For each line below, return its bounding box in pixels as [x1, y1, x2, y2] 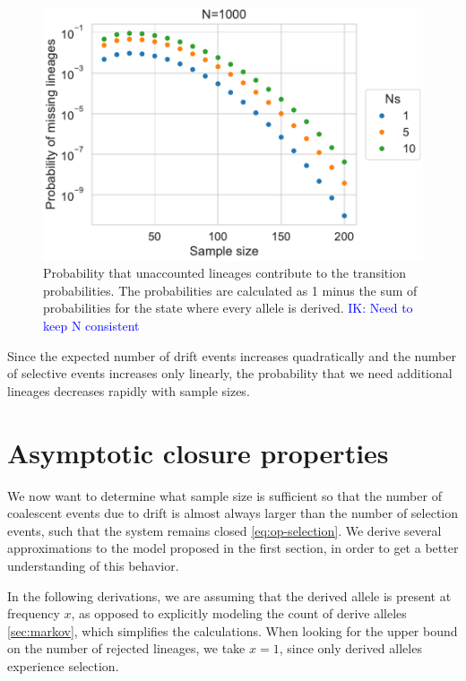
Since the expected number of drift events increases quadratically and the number [7, 346, 456, 365]
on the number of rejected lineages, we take [7, 639, 246, 658]
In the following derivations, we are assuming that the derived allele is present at [7, 586, 452, 605]
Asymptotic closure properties [7, 434, 389, 470]
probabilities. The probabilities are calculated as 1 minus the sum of [43, 280, 418, 299]
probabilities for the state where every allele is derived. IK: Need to [43, 298, 413, 317]
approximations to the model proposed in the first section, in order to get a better [7, 539, 459, 557]
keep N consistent [43, 316, 140, 335]
